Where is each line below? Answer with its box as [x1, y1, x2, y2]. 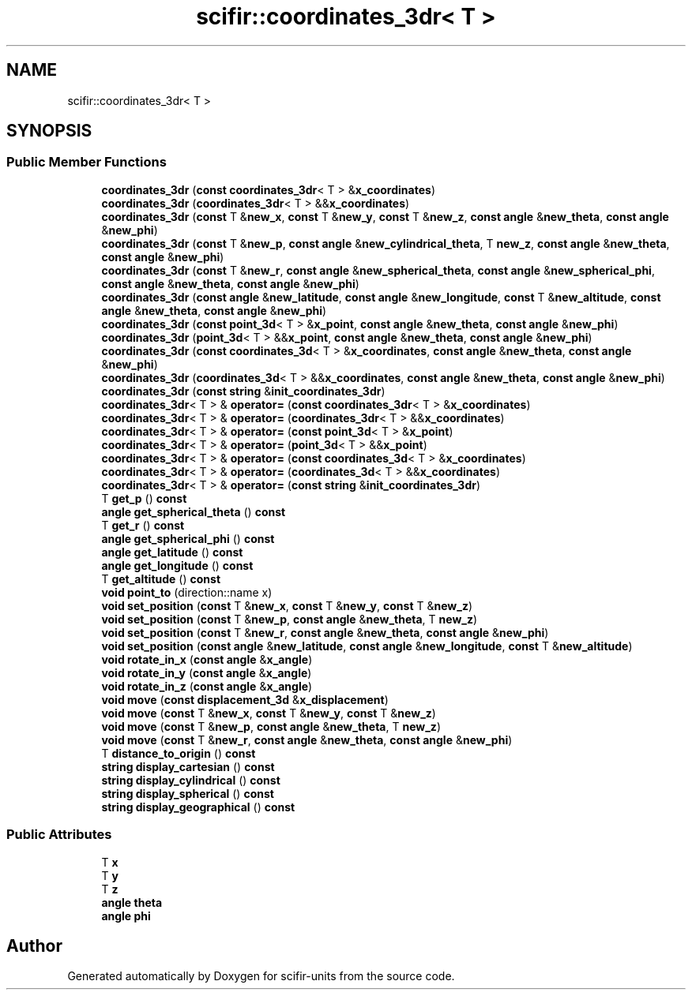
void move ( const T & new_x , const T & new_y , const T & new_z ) [101, 706, 436, 720]
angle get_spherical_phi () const [101, 531, 275, 545]
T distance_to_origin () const [101, 746, 256, 760]
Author [6, 935, 62, 956]
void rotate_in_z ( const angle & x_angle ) [101, 679, 313, 693]
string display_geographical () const [101, 799, 295, 814]
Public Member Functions [6, 154, 167, 170]
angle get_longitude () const [101, 558, 254, 572]
